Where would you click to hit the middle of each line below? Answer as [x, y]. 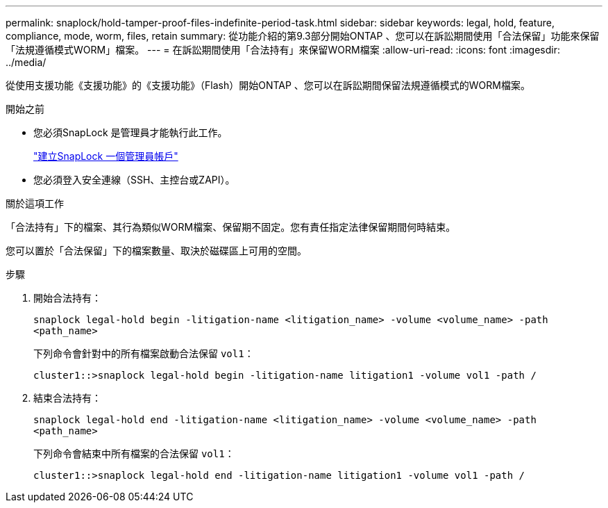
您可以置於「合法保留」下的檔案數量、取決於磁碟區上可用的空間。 [156, 251]
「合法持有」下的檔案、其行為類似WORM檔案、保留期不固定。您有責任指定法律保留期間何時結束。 [231, 227]
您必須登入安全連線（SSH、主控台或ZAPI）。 [134, 180]
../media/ [26, 62]
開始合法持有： [67, 298]
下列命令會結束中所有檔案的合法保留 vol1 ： [134, 453]
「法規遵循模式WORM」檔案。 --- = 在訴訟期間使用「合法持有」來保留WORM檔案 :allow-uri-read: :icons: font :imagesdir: [283, 50]
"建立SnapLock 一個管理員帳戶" [106, 156]
